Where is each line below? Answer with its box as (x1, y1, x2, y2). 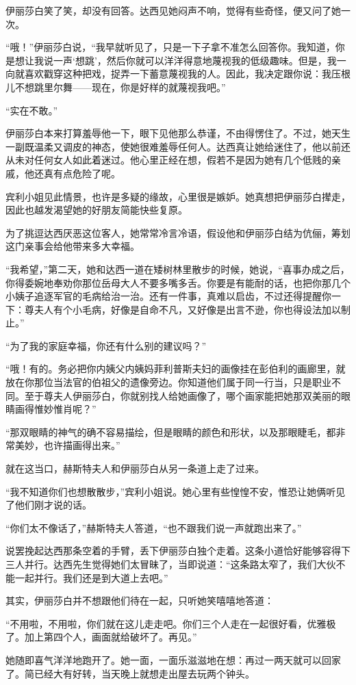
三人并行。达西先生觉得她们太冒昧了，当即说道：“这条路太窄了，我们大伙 (5, 557, 336, 571)
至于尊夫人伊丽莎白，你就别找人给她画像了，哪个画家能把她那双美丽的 (24, 388, 341, 402)
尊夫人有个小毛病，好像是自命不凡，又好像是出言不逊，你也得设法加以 (24, 302, 341, 316)
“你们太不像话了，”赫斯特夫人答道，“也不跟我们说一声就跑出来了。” (5, 520, 302, 534)
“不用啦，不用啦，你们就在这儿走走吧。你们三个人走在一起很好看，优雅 (5, 616, 327, 630)
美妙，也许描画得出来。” (14, 438, 120, 452)
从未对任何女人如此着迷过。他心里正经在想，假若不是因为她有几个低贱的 (5, 153, 331, 167)
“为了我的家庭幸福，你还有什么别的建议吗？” (5, 338, 207, 352)
